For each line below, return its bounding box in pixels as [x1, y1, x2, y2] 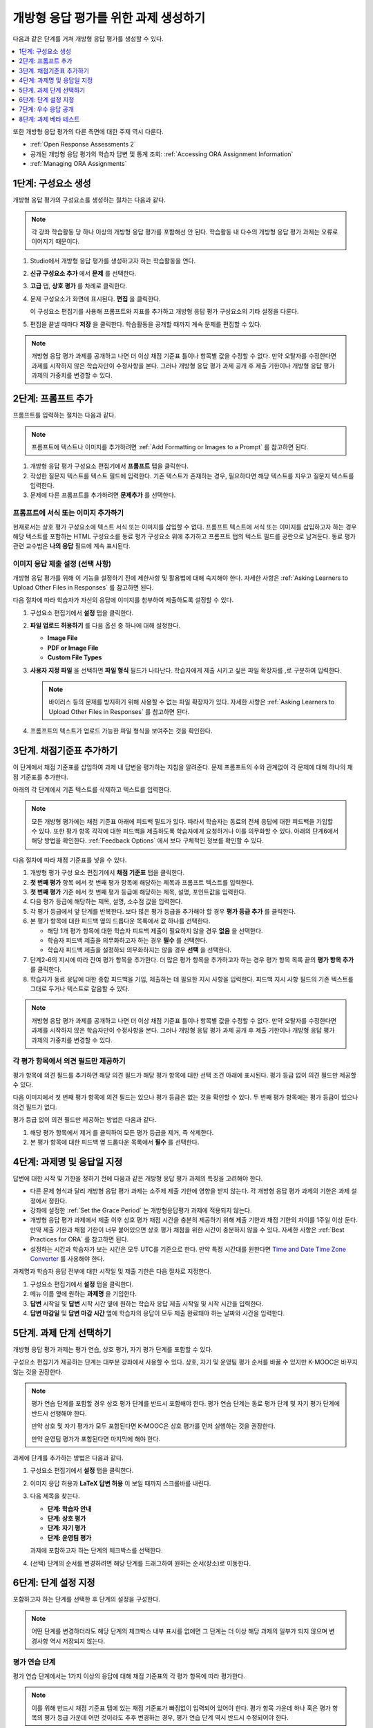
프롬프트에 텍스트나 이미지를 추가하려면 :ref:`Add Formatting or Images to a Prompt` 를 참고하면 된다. [31, 442, 309, 451]
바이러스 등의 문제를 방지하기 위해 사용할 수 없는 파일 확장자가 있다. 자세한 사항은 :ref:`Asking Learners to [48, 698, 335, 706]
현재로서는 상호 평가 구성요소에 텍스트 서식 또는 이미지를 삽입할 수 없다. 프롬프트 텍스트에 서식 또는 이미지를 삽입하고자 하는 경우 [12, 523, 357, 531]
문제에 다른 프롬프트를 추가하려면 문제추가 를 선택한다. [30, 491, 176, 499]
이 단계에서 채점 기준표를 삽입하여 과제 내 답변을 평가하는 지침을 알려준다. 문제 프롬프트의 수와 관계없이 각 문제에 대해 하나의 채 [12, 763, 354, 771]
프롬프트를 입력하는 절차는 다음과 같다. [12, 411, 117, 420]
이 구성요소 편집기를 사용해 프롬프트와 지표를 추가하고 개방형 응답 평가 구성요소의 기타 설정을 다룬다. [30, 308, 299, 316]
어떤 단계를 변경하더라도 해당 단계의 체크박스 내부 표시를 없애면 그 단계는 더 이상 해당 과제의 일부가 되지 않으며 [31, 1627, 328, 1635]
